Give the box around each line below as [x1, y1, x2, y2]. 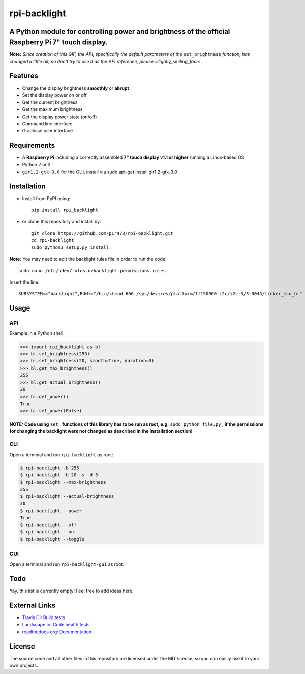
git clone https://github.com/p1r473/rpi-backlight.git [31, 231, 173, 236]
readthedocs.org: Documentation [22, 629, 91, 635]
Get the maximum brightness [22, 106, 83, 113]
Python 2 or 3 [22, 161, 51, 167]
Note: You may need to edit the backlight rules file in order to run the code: [9, 256, 167, 262]
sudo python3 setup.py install [31, 244, 109, 250]
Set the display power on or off [22, 92, 87, 98]
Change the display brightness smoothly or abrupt [22, 85, 129, 91]
